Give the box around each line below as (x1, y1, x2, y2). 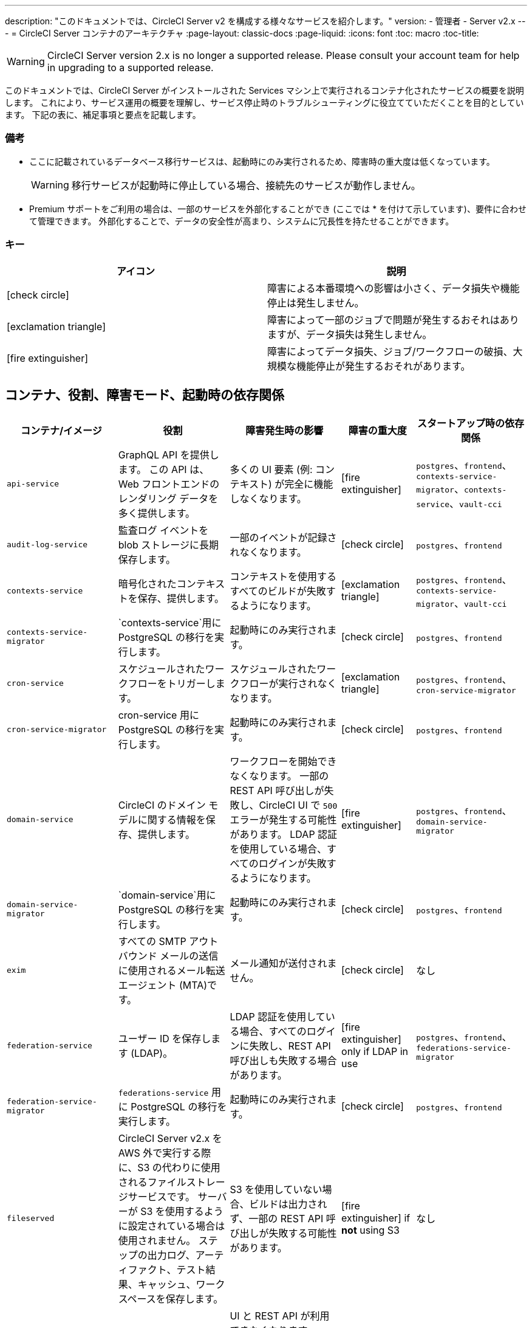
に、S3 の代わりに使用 (118, 1161, 220, 1174)
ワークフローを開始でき (230, 755, 337, 768)
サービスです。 (128, 1191, 196, 1203)
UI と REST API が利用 (230, 1310, 330, 1323)
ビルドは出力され (249, 1198, 327, 1211)
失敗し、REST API (249, 1040, 331, 1053)
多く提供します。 (118, 507, 196, 520)
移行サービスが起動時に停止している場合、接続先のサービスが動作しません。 (71, 179, 421, 192)
